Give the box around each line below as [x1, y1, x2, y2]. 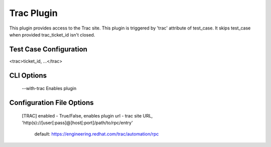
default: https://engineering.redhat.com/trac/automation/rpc [34, 131, 159, 137]
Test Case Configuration [9, 45, 88, 53]
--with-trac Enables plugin [22, 85, 77, 91]
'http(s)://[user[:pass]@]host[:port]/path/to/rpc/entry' [22, 120, 133, 126]
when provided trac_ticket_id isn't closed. [9, 31, 95, 37]
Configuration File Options [9, 98, 94, 107]
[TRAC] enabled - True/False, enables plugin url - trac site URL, [22, 112, 153, 118]
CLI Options [9, 71, 47, 79]
